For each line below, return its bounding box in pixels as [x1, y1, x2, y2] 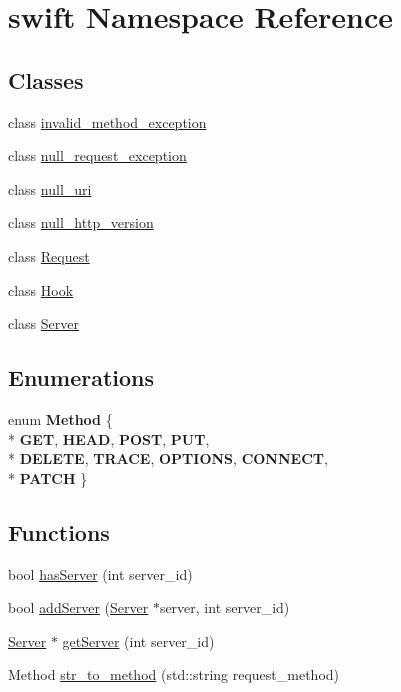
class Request [8, 245, 90, 266]
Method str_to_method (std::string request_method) [8, 664, 340, 685]
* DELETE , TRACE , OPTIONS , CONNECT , [8, 448, 328, 469]
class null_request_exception [8, 145, 187, 166]
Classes [8, 64, 84, 95]
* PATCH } [8, 467, 88, 488]
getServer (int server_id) [62, 630, 215, 651]
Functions [8, 516, 110, 547]
